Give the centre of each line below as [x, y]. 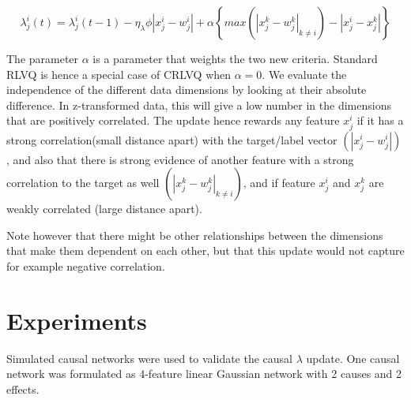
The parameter [43, 58]
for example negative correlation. [86, 265]
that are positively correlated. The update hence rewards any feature [173, 120]
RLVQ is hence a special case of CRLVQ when [119, 74]
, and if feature [279, 183]
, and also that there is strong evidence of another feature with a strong [180, 159]
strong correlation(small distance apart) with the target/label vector [172, 139]
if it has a [380, 120]
